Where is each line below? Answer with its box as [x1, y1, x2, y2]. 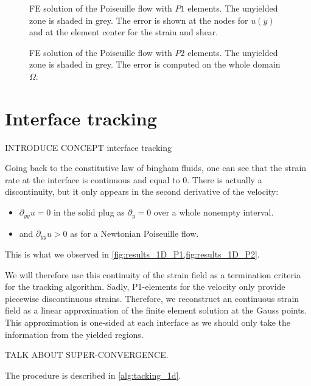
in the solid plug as [53, 206, 125, 219]
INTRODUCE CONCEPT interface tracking [5, 141, 172, 153]
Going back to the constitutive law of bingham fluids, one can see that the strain [5, 161, 307, 174]
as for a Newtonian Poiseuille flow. [70, 226, 199, 239]
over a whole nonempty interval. [153, 206, 274, 219]
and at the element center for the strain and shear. [29, 26, 218, 38]
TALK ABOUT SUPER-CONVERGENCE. [5, 348, 169, 361]
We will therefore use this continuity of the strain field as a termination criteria [5, 268, 301, 281]
